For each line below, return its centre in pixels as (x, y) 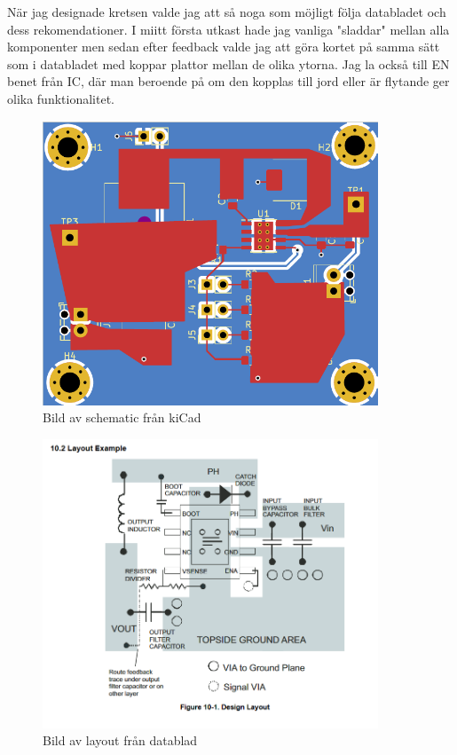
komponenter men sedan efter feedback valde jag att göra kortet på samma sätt (224, 47)
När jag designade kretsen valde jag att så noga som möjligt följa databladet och (227, 12)
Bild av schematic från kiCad (122, 417)
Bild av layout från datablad (120, 740)
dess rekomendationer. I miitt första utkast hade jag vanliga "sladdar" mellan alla (228, 29)
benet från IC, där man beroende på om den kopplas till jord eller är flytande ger (228, 81)
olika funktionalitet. (61, 98)
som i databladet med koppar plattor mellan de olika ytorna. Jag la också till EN (228, 63)
